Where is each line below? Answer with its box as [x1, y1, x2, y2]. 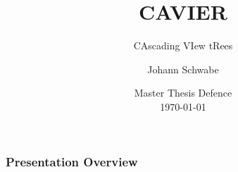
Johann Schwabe [147, 61, 219, 76]
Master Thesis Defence [134, 85, 232, 100]
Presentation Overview [6, 152, 138, 170]
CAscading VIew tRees [133, 38, 233, 53]
